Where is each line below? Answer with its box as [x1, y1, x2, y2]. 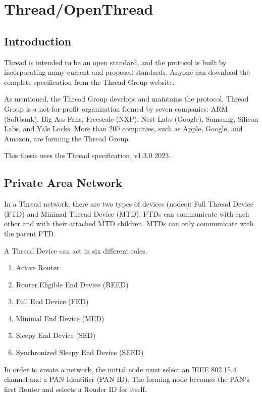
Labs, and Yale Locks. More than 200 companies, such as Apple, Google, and [4, 123, 243, 134]
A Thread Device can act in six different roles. [4, 245, 147, 256]
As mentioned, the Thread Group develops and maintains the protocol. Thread [4, 93, 249, 104]
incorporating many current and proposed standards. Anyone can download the [4, 67, 250, 77]
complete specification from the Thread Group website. [4, 76, 175, 87]
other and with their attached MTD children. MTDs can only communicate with [4, 218, 254, 229]
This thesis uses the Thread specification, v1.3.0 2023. [4, 150, 171, 161]
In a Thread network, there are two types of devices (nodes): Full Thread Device [4, 199, 253, 209]
